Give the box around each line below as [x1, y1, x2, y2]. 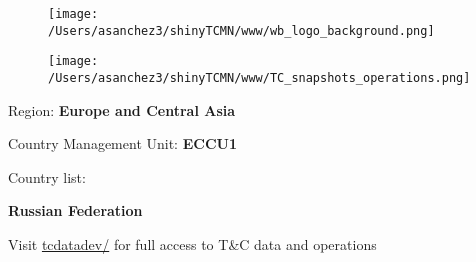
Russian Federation [8, 200, 143, 221]
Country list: [8, 166, 86, 187]
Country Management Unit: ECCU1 [8, 133, 237, 154]
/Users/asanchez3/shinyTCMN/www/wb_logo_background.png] [48, 23, 435, 38]
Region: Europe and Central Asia [8, 99, 236, 120]
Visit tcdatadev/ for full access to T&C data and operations [8, 234, 377, 254]
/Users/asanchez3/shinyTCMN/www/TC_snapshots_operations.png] [48, 70, 471, 85]
